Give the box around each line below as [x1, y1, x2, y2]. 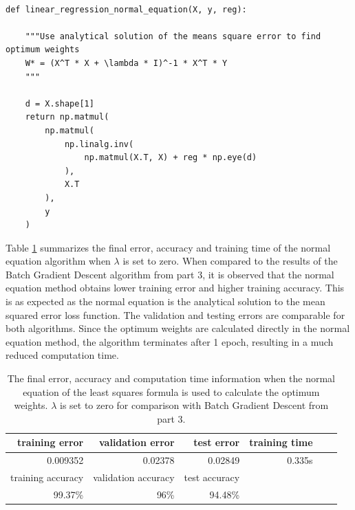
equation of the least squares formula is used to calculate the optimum [23, 384, 320, 399]
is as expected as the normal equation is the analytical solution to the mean [6, 294, 325, 309]
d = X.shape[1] [25, 98, 94, 109]
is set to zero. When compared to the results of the [122, 254, 338, 268]
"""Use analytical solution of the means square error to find [25, 31, 321, 41]
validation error [98, 435, 175, 450]
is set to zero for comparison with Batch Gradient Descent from [59, 398, 329, 412]
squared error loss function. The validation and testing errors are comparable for [6, 307, 345, 322]
